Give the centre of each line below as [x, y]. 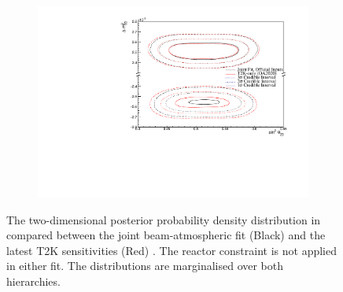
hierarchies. [33, 281]
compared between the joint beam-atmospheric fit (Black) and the [166, 235]
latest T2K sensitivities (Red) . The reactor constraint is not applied [171, 250]
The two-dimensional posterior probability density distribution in [164, 219]
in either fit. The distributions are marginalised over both [145, 266]
